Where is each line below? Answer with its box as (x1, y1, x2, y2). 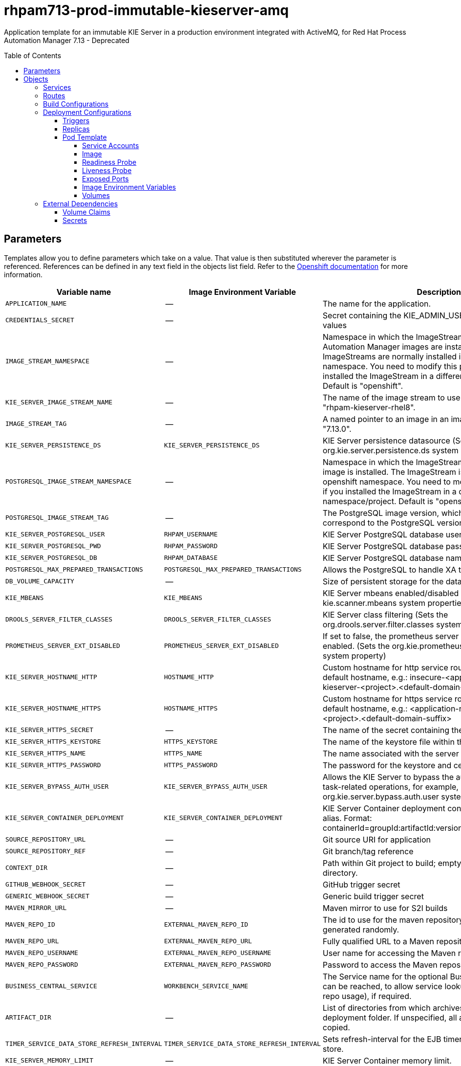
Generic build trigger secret (322, 891, 424, 901)
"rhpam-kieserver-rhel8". (322, 402, 416, 412)
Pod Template (63, 133, 107, 141)
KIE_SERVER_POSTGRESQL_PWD (5, 542, 101, 550)
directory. (322, 867, 358, 878)
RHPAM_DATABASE (164, 554, 218, 562)
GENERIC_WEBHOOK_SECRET (5, 892, 90, 900)
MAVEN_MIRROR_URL (5, 904, 67, 912)
